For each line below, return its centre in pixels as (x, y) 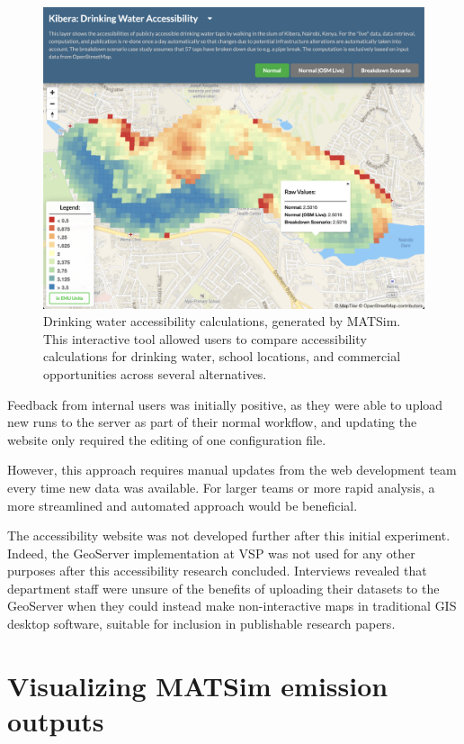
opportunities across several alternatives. (155, 373)
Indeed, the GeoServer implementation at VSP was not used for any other (211, 553)
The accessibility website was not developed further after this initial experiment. (229, 535)
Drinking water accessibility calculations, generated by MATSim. (222, 321)
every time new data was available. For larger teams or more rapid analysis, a (221, 487)
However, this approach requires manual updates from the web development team (232, 470)
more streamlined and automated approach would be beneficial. (183, 505)
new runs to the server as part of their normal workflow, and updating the (212, 422)
